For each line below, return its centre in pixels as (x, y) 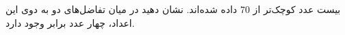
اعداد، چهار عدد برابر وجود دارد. (70, 22)
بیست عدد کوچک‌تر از (297, 9)
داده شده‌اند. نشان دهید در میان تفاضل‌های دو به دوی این (122, 9)
